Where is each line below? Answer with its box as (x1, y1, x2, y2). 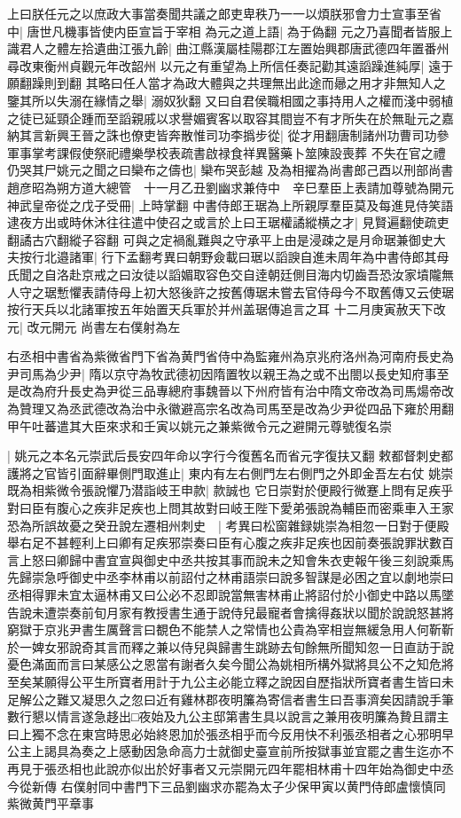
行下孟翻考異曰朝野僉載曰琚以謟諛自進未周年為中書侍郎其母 (101, 248, 449, 266)
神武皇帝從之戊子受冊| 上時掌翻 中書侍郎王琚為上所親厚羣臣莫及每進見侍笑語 (7, 195, 454, 214)
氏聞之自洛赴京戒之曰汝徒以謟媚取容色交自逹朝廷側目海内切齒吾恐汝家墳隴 (7, 264, 441, 283)
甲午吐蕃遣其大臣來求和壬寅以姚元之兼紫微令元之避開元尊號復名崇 (7, 416, 392, 435)
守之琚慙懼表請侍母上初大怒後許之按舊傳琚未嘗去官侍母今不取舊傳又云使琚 (19, 282, 454, 301)
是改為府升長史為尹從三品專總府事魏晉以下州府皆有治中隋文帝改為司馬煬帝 (7, 381, 441, 400)
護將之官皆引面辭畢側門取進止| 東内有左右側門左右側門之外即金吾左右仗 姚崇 (7, 463, 454, 482)
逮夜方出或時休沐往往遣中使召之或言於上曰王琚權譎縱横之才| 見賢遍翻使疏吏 (7, 213, 449, 232)
